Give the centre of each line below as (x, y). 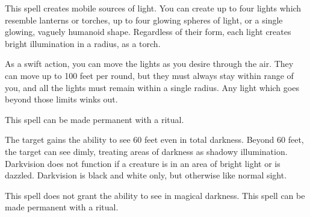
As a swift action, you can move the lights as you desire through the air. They (149, 64)
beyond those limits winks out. (61, 99)
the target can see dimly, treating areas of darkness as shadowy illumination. (146, 151)
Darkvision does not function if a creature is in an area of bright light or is (143, 163)
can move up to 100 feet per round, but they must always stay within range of (149, 75)
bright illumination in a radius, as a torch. (83, 43)
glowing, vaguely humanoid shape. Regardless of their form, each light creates (148, 32)
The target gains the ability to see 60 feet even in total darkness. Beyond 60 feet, (154, 140)
